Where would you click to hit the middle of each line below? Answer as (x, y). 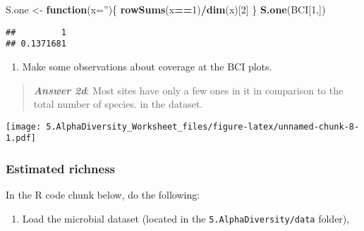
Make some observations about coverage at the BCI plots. (147, 66)
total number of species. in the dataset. (118, 104)
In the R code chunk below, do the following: (103, 195)
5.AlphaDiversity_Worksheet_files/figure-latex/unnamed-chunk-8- (203, 126)
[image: (24, 126)
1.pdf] (21, 138)
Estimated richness (60, 168)
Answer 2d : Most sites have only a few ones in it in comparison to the (188, 90)
